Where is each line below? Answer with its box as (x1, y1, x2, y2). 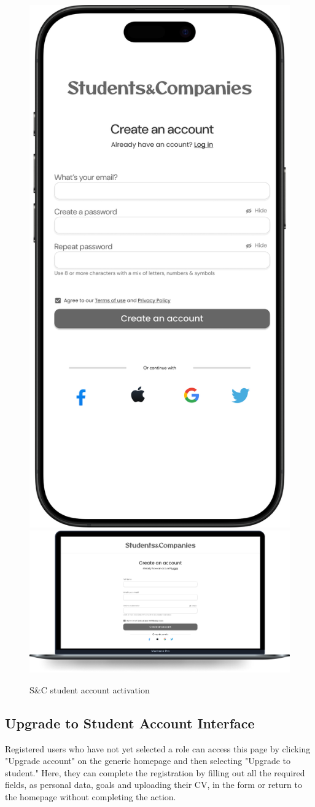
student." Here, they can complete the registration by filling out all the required (5, 766, 305, 779)
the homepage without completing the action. (5, 790, 176, 803)
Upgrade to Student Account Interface (5, 713, 255, 732)
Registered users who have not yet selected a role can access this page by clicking (5, 742, 311, 755)
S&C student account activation (29, 683, 150, 696)
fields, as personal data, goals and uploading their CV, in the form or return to (5, 778, 302, 791)
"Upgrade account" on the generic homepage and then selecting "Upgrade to (5, 754, 291, 767)
